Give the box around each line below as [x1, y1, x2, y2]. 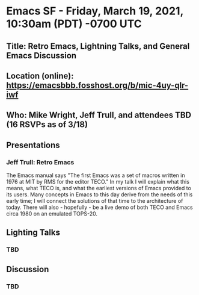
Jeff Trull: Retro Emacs [6, 158, 75, 166]
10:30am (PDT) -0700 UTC [6, 17, 142, 31]
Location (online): [6, 70, 74, 81]
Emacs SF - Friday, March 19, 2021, [6, 4, 183, 18]
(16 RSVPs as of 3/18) [6, 119, 88, 130]
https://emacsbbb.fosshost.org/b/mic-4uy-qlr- [6, 80, 189, 90]
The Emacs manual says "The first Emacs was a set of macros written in [6, 172, 185, 179]
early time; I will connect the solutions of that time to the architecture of [6, 197, 183, 205]
